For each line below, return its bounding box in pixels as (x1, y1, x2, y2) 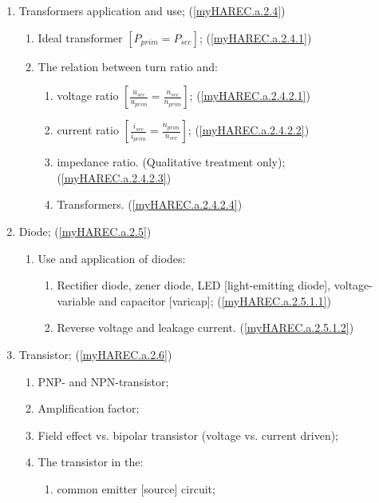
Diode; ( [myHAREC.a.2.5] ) (18, 222, 152, 239)
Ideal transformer (38, 29, 123, 46)
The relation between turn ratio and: (38, 58, 218, 74)
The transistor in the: (38, 453, 144, 470)
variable (57, 292, 96, 309)
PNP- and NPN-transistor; (38, 373, 169, 389)
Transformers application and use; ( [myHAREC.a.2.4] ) (18, 2, 286, 18)
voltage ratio (57, 87, 119, 104)
